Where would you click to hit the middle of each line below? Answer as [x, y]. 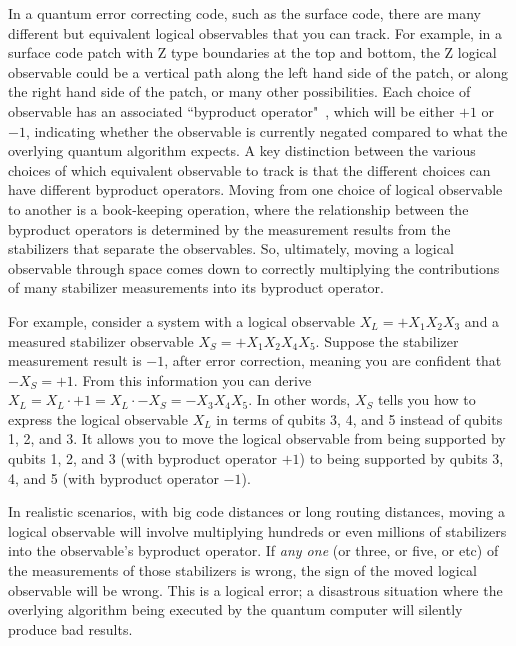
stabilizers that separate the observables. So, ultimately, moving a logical [231, 248]
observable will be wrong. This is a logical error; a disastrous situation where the [255, 589]
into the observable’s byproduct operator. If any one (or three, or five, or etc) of [253, 550]
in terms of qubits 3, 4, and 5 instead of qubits [359, 418]
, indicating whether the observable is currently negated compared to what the [266, 130]
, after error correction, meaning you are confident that [333, 360]
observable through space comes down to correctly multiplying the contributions [254, 267]
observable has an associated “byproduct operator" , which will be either [231, 110]
